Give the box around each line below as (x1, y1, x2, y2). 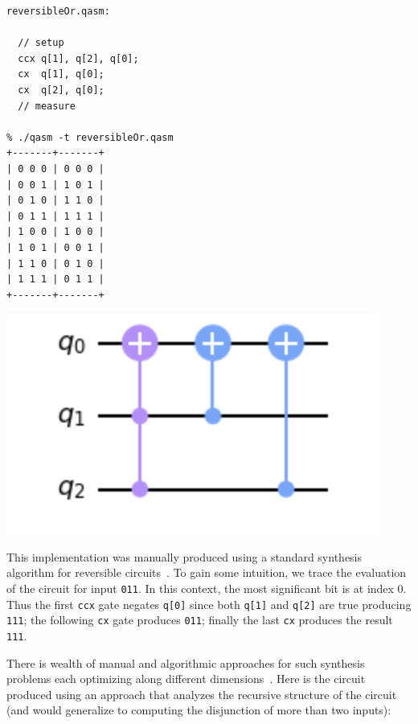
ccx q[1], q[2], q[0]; (18, 52, 139, 64)
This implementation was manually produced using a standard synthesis (6, 548, 363, 565)
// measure (18, 100, 76, 112)
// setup (18, 37, 64, 49)
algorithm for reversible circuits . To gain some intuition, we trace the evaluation (6, 564, 407, 581)
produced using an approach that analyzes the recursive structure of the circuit (6, 685, 397, 702)
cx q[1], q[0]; (18, 68, 104, 80)
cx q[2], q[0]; (18, 84, 104, 96)
